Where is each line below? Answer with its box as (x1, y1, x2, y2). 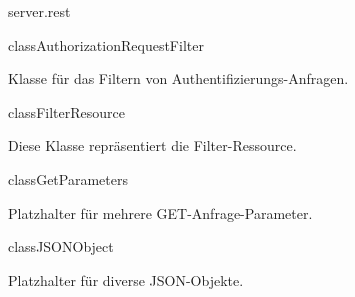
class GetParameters (8, 168, 128, 189)
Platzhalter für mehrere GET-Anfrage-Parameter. (8, 202, 313, 223)
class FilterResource (8, 101, 125, 122)
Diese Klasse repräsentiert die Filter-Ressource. (8, 135, 297, 156)
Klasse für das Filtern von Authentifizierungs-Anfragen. (8, 68, 349, 89)
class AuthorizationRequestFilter (8, 34, 204, 55)
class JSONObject (8, 236, 114, 257)
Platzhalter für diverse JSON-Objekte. (8, 269, 244, 290)
